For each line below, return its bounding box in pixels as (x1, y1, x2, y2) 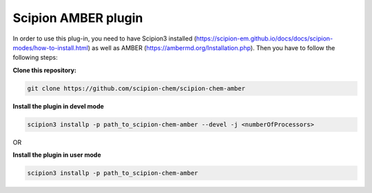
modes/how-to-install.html (12, 43, 89, 52)
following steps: (12, 54, 58, 62)
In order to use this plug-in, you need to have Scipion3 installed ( (12, 34, 196, 43)
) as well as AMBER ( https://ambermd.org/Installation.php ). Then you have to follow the (87, 43, 335, 52)
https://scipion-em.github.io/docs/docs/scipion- (196, 34, 333, 43)
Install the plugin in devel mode (12, 102, 105, 110)
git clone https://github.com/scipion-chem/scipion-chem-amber (27, 84, 246, 92)
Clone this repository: (12, 66, 77, 74)
